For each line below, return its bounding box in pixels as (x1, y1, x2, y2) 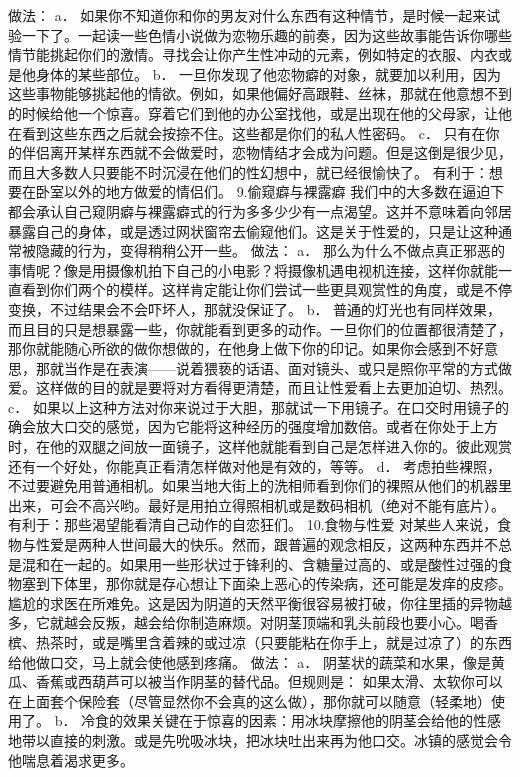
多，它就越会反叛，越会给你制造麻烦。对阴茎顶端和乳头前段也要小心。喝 (8, 612, 484, 633)
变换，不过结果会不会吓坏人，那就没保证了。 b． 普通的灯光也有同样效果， (8, 298, 502, 319)
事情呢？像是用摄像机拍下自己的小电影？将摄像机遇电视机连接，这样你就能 (8, 259, 498, 280)
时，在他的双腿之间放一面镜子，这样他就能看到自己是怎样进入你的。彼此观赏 (8, 436, 512, 457)
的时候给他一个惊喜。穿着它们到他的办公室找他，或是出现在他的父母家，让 (8, 102, 498, 123)
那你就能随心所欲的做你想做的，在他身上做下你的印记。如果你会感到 (8, 338, 456, 359)
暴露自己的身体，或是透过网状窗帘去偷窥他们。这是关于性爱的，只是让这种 (8, 220, 498, 241)
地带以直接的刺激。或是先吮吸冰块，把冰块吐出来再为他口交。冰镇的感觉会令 (8, 729, 512, 750)
